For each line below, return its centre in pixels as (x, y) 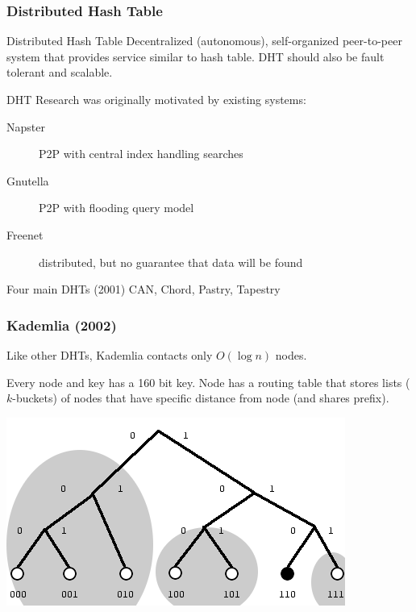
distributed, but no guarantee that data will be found (171, 262)
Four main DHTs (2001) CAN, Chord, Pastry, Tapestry (144, 289)
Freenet (25, 234)
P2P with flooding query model (116, 208)
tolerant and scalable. (60, 72)
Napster (26, 126)
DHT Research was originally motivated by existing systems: (156, 99)
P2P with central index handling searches (141, 154)
